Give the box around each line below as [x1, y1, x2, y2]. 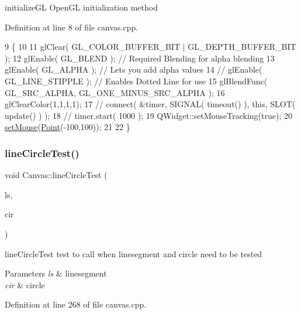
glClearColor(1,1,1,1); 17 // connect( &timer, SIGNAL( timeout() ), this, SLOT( [5, 98, 296, 110]
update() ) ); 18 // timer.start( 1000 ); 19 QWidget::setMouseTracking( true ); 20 [5, 109, 292, 121]
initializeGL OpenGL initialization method [5, 1, 158, 13]
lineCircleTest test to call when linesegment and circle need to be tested [5, 247, 262, 260]
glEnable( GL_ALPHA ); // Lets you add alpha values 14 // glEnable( [5, 63, 262, 76]
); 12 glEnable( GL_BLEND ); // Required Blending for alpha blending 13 [5, 52, 275, 64]
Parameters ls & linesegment [5, 267, 107, 279]
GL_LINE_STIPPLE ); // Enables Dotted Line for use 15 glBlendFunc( [5, 74, 268, 87]
